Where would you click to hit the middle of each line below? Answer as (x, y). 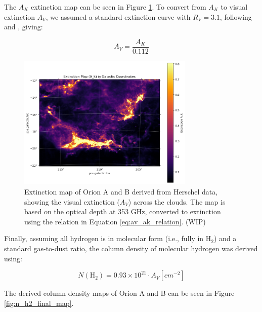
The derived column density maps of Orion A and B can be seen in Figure (119, 293)
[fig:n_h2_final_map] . (39, 303)
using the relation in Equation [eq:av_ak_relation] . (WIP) (115, 221)
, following (236, 16)
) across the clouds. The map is (177, 201)
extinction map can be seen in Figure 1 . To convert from (119, 7)
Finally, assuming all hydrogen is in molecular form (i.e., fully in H (108, 238)
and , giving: (24, 27)
